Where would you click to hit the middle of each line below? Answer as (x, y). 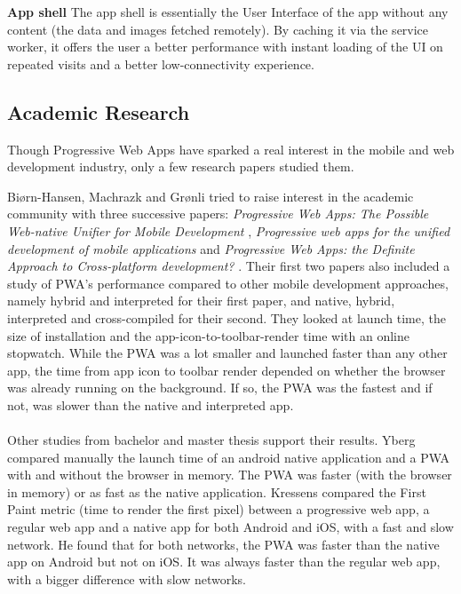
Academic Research (99, 111)
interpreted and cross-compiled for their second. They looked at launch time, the (227, 317)
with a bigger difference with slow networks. (127, 578)
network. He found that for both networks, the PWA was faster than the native (223, 544)
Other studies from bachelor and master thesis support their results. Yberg (211, 440)
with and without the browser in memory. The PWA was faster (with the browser (230, 475)
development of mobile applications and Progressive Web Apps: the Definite (211, 248)
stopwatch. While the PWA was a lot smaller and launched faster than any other (227, 353)
